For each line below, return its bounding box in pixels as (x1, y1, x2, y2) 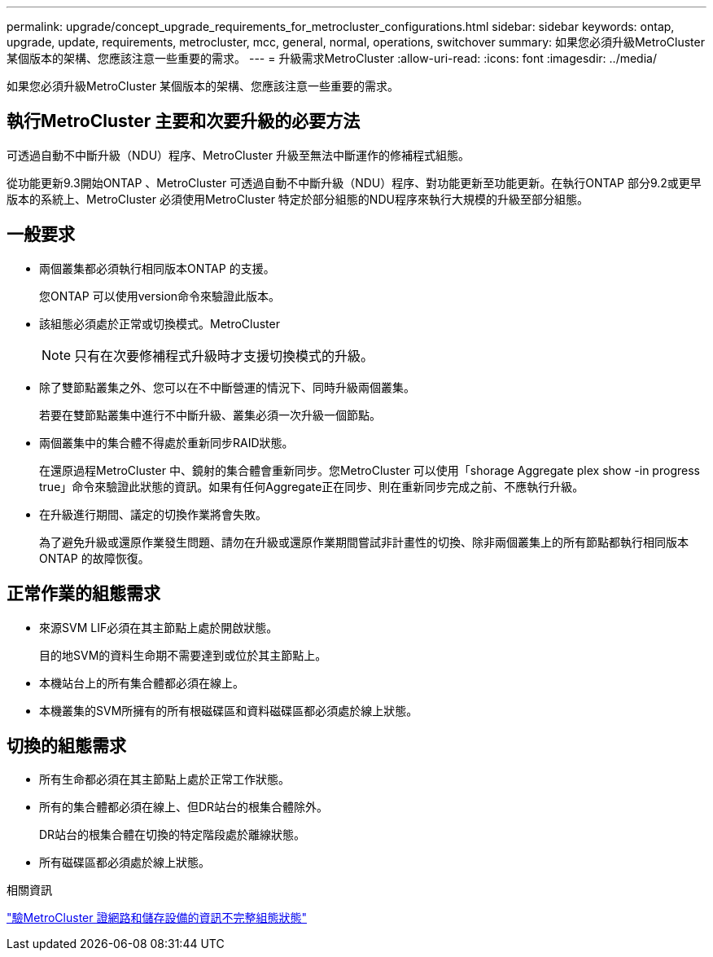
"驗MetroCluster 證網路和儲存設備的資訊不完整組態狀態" (7, 911, 307, 925)
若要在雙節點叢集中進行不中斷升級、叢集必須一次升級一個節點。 (39, 407, 381, 422)
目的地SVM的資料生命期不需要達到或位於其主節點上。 (39, 648, 327, 662)
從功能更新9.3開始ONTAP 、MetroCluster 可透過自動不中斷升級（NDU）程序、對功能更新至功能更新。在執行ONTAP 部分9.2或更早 (7, 175, 702, 190)
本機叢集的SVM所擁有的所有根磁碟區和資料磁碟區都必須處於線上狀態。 (39, 703, 418, 718)
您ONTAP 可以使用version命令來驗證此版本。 (39, 288, 281, 303)
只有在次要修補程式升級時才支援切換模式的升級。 (74, 347, 374, 364)
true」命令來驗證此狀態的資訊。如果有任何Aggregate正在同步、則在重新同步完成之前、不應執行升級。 (39, 479, 584, 494)
